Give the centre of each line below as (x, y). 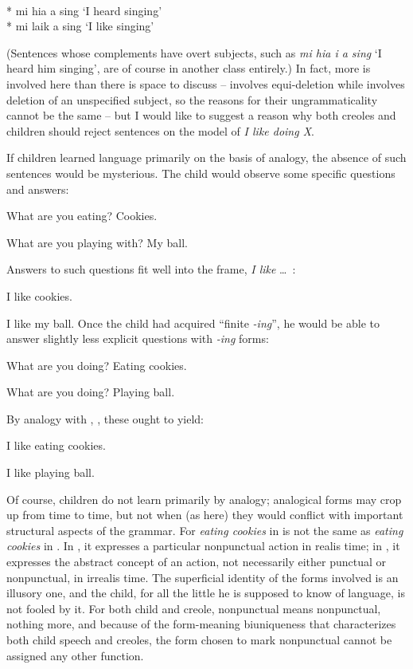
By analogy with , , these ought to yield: (105, 418)
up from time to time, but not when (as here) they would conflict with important (205, 515)
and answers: (38, 189)
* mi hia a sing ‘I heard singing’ (84, 10)
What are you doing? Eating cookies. (97, 365)
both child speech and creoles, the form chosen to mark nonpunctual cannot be (199, 639)
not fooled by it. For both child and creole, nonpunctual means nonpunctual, (194, 608)
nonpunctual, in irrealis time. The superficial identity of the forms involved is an (203, 577)
